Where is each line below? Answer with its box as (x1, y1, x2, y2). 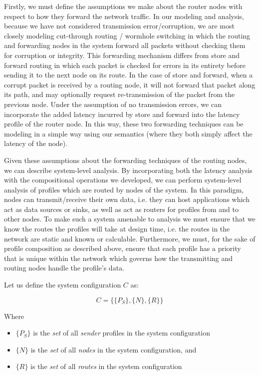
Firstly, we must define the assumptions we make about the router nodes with (4, 1, 243, 11)
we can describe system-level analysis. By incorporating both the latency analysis (4, 164, 253, 175)
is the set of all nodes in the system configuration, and (30, 344, 197, 354)
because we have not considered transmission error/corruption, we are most (4, 20, 235, 31)
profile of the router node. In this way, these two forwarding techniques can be (4, 118, 244, 129)
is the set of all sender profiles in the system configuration (33, 327, 210, 338)
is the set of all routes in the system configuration (30, 361, 182, 371)
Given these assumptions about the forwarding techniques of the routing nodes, (4, 154, 247, 165)
